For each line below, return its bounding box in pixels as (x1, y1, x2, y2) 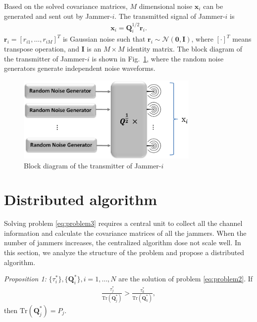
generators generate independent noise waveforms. (4, 63, 155, 73)
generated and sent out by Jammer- (4, 10, 112, 21)
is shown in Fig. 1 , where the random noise (92, 53, 224, 63)
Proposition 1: (4, 273, 47, 284)
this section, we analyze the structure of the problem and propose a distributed (4, 247, 245, 258)
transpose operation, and (4, 44, 79, 54)
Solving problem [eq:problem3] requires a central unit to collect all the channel (4, 218, 243, 228)
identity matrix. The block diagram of (127, 44, 242, 54)
